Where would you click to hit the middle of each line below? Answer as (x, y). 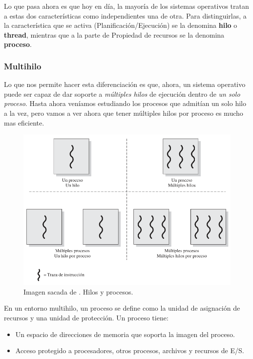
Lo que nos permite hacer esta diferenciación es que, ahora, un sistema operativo (125, 84)
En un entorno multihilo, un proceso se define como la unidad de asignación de (122, 308)
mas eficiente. (24, 122)
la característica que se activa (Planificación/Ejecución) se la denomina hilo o (121, 25)
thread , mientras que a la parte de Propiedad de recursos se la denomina (114, 34)
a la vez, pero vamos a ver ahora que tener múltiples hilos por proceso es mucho (124, 113)
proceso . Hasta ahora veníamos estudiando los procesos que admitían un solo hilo (125, 103)
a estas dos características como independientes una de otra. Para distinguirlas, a (125, 15)
